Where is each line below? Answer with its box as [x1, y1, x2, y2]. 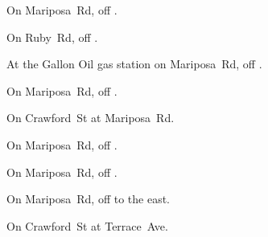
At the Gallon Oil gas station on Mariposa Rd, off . [6, 55, 262, 72]
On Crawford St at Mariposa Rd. [6, 109, 175, 126]
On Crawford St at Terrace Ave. [6, 217, 168, 234]
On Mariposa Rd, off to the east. [6, 190, 170, 207]
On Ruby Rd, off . [6, 28, 98, 45]
